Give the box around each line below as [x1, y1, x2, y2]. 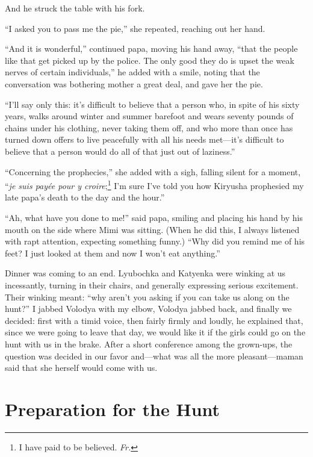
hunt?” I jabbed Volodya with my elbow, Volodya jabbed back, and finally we [5, 302, 292, 315]
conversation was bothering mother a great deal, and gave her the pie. [5, 77, 263, 90]
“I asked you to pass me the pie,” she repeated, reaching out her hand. [5, 22, 265, 34]
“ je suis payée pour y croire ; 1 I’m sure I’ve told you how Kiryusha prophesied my [5, 178, 304, 191]
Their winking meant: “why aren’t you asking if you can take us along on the [5, 290, 290, 303]
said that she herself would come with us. [5, 361, 158, 374]
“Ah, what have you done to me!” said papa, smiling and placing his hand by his [5, 211, 303, 223]
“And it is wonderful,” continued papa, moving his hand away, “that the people [5, 42, 298, 55]
